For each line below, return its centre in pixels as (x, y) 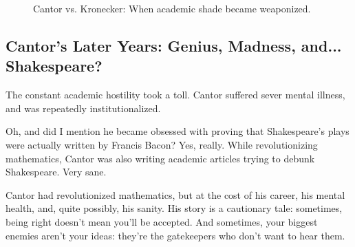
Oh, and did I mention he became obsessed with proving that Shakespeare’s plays (177, 131)
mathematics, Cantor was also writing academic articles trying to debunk (160, 158)
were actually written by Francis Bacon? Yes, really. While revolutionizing (162, 144)
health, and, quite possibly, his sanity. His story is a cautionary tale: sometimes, (174, 208)
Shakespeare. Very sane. (56, 172)
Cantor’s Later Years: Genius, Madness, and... (174, 45)
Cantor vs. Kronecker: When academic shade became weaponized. (172, 8)
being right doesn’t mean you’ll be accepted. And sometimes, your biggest (162, 221)
